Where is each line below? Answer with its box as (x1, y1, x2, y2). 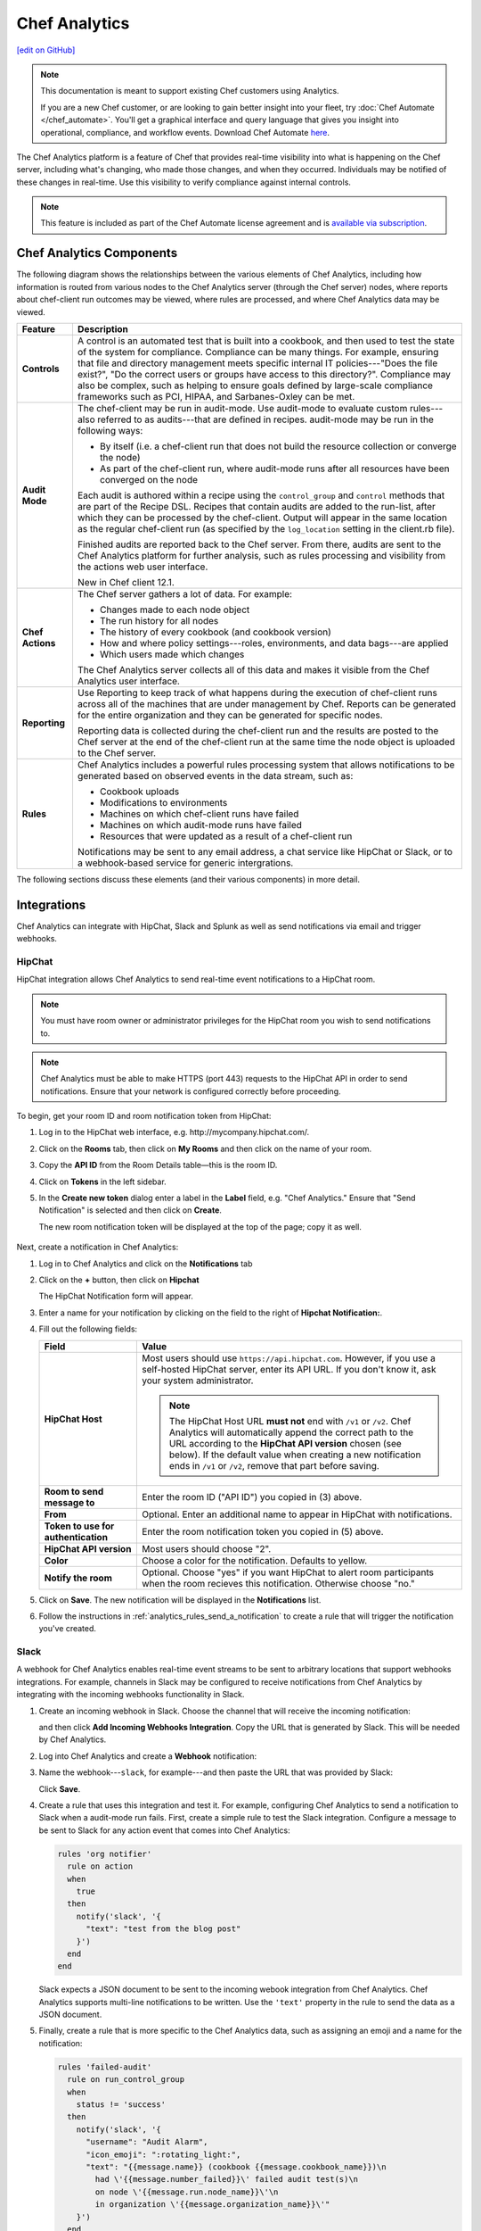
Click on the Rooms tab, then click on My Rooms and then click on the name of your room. (38, 1143, 372, 1154)
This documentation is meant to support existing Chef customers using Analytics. (40, 86, 339, 96)
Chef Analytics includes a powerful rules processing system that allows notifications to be (77, 759, 455, 771)
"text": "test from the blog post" (86, 1924, 241, 1934)
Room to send (44, 1485, 104, 1497)
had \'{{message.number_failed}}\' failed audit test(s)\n (94, 2174, 359, 2185)
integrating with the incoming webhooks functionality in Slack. (16, 1689, 245, 1700)
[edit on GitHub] (16, 45, 76, 55)
